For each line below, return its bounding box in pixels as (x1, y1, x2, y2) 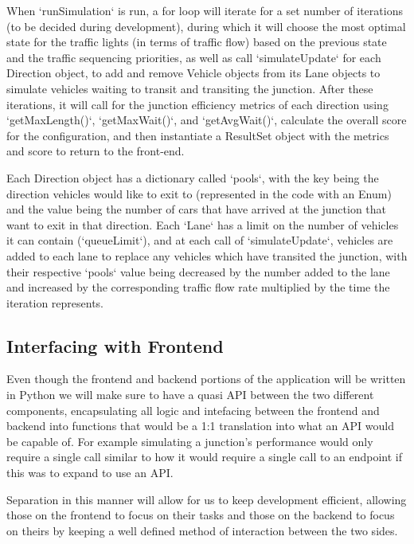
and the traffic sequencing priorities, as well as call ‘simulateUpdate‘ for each (6, 49, 381, 65)
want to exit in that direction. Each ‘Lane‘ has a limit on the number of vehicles (6, 216, 399, 233)
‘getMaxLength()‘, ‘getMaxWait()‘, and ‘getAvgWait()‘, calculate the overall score (6, 112, 407, 128)
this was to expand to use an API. (6, 464, 174, 481)
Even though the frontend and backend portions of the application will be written (6, 370, 406, 387)
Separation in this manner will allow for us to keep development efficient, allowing (6, 491, 407, 507)
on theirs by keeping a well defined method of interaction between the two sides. (6, 522, 398, 538)
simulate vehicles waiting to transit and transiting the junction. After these (6, 80, 373, 96)
